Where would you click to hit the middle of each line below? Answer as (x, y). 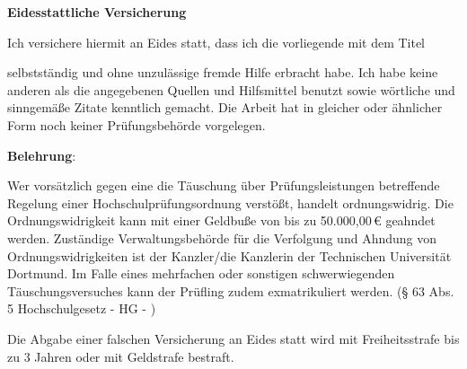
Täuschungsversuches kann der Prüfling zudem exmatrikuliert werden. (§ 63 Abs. (231, 290)
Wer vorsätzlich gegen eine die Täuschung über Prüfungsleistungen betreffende (224, 185)
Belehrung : (42, 155)
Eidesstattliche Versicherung (97, 12)
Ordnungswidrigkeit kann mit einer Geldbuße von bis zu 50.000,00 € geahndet (221, 220)
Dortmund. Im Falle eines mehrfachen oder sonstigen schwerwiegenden (201, 273)
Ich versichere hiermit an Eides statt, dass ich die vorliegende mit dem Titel (216, 42)
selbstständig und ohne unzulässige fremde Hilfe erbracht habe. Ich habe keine (223, 72)
